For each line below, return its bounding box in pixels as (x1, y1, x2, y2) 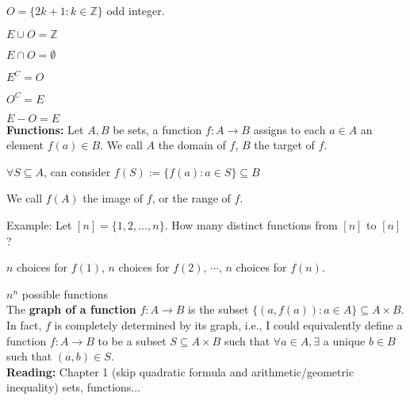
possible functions (21, 285, 109, 302)
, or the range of (151, 190, 231, 206)
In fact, (6, 316, 42, 333)
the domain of (158, 137, 226, 153)
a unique (323, 332, 366, 349)
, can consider (44, 163, 111, 179)
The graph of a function (6, 301, 136, 318)
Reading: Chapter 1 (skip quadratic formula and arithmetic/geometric (6, 363, 354, 380)
